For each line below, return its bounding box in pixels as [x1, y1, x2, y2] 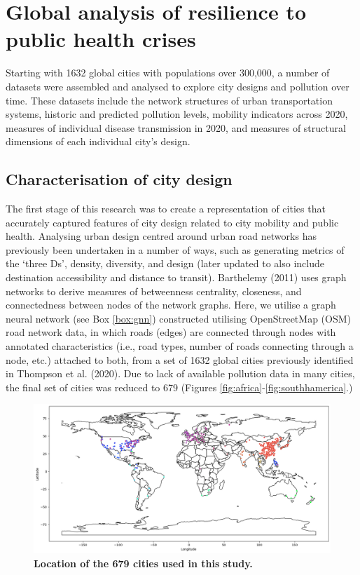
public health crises [6, 25, 196, 53]
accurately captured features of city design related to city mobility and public [6, 215, 339, 229]
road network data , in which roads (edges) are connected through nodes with [6, 325, 336, 339]
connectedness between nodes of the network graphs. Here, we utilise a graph [6, 297, 336, 312]
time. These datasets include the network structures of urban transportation [6, 93, 333, 107]
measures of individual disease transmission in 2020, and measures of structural [6, 120, 346, 135]
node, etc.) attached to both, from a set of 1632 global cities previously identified [6, 352, 354, 367]
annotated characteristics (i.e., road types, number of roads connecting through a [6, 339, 354, 353]
